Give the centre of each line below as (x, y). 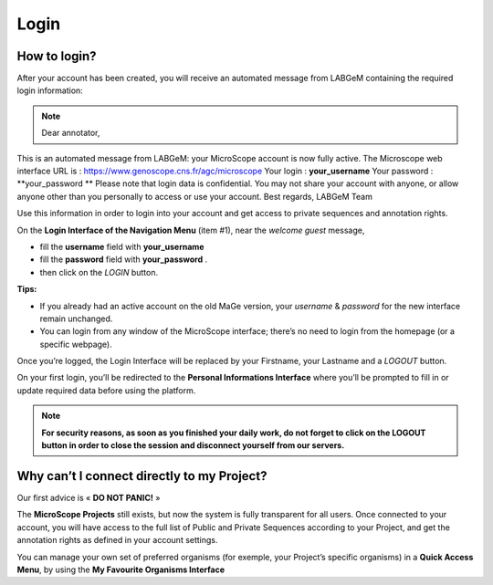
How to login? (57, 56)
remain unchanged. (76, 319)
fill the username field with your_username (122, 246)
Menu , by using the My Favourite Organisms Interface (121, 569)
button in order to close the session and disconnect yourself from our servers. (193, 445)
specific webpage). (76, 344)
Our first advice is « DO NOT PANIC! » (89, 497)
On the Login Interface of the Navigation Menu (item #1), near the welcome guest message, (191, 230)
